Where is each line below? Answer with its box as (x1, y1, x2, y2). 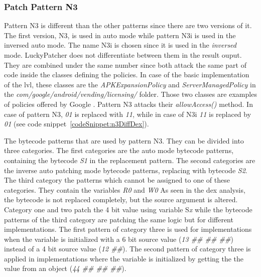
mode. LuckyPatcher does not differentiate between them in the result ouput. (4, 50, 242, 60)
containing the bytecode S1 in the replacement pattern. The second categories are (4, 155, 255, 165)
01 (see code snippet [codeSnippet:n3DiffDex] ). (4, 118, 149, 129)
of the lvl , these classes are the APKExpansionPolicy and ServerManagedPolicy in (4, 79, 256, 89)
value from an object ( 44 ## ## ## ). (4, 263, 126, 273)
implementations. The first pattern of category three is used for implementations (4, 224, 252, 234)
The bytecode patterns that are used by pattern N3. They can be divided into (4, 135, 244, 146)
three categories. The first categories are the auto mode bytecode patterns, (4, 145, 234, 156)
